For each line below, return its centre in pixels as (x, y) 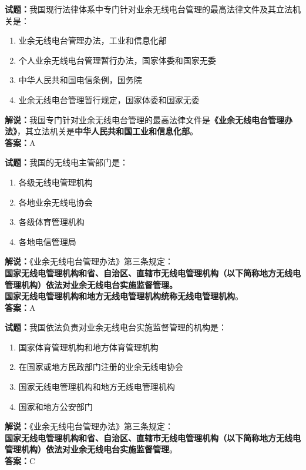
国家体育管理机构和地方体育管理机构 (88, 347)
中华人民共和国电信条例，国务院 (80, 80)
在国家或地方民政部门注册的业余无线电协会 (101, 367)
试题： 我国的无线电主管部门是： (66, 162)
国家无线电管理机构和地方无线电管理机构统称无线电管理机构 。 (124, 296)
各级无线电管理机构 (56, 182)
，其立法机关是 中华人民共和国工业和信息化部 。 (107, 131)
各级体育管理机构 (51, 222)
